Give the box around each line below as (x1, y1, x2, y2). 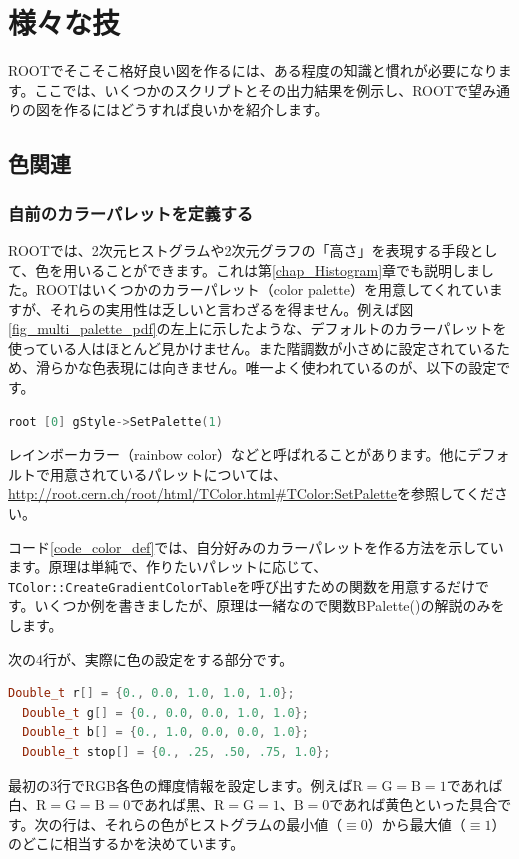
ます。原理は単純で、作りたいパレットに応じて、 (8, 556, 328, 577)
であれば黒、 (130, 794, 215, 815)
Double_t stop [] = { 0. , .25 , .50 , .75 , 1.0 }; (22, 745, 331, 760)
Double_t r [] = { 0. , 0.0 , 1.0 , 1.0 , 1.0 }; (8, 686, 295, 701)
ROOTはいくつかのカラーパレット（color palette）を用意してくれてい (35, 279, 489, 300)
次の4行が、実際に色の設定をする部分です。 (8, 648, 294, 669)
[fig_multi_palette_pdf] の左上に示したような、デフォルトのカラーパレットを (8, 318, 507, 339)
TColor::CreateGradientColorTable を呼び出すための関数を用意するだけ (8, 575, 476, 596)
